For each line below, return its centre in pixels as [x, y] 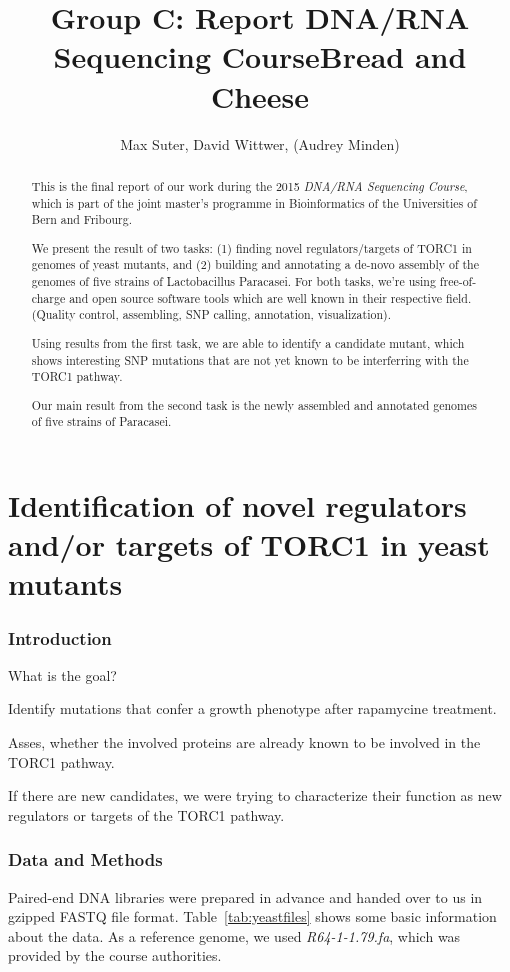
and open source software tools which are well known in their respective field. [270, 297]
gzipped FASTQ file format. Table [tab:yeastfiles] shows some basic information [252, 916]
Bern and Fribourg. [82, 219]
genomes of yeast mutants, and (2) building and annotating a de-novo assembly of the [255, 264]
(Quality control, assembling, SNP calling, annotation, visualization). [211, 314]
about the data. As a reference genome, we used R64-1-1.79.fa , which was [234, 935]
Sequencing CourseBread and [260, 56]
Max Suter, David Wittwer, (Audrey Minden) [260, 143]
